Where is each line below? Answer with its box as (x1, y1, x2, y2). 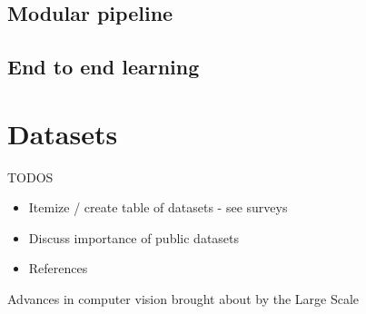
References (28, 259, 88, 278)
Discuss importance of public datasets (28, 228, 240, 247)
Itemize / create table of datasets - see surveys (28, 198, 288, 217)
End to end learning (7, 53, 200, 81)
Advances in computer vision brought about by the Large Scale (7, 289, 360, 309)
